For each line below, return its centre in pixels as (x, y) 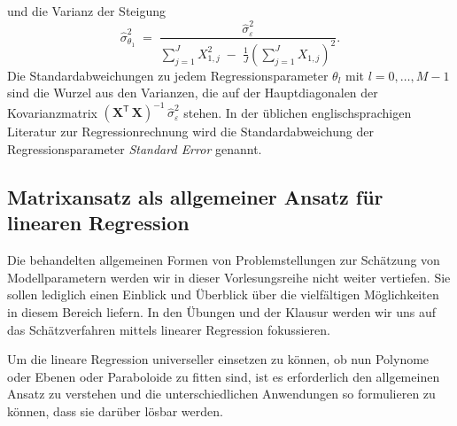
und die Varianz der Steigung (87, 11)
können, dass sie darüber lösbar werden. (115, 411)
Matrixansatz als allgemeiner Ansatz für (195, 196)
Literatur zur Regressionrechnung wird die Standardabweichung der (190, 132)
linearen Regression (98, 223)
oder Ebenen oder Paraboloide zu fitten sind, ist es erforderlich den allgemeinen (224, 376)
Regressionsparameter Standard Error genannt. (135, 149)
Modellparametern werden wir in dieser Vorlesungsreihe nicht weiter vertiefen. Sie (229, 277)
